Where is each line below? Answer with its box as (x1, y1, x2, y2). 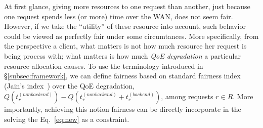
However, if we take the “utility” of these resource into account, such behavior (4, 21, 246, 31)
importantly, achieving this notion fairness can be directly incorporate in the (4, 104, 241, 114)
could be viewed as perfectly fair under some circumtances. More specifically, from (4, 30, 259, 41)
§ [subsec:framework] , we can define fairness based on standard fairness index (4, 70, 241, 81)
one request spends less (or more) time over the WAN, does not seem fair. (4, 11, 233, 21)
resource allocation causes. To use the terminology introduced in (4, 60, 203, 71)
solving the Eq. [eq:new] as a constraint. (4, 113, 129, 124)
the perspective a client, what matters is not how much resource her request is (4, 40, 247, 51)
